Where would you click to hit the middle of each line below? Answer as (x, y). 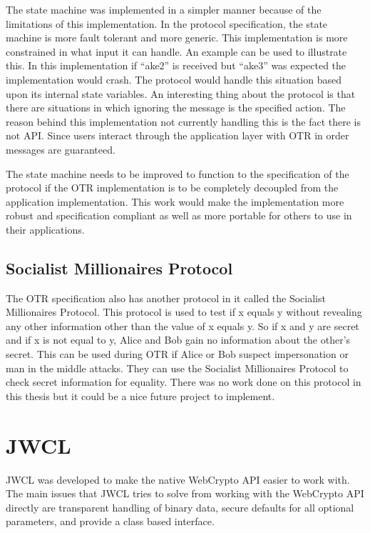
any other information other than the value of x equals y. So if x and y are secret (183, 325)
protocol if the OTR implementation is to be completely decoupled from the (172, 188)
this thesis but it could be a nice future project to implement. (140, 395)
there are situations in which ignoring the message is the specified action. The (176, 108)
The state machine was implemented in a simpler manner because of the (164, 9)
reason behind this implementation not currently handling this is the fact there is (183, 121)
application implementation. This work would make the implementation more (175, 201)
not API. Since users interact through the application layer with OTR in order (178, 135)
